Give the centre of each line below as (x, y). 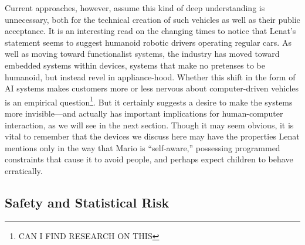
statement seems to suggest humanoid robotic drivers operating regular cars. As (148, 42)
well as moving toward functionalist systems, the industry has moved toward (142, 54)
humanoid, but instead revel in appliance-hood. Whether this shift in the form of (150, 76)
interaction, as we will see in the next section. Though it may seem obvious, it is (149, 125)
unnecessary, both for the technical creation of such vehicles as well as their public (152, 19)
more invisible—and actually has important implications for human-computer (144, 113)
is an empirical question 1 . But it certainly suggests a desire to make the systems (149, 101)
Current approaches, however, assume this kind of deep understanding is (135, 8)
